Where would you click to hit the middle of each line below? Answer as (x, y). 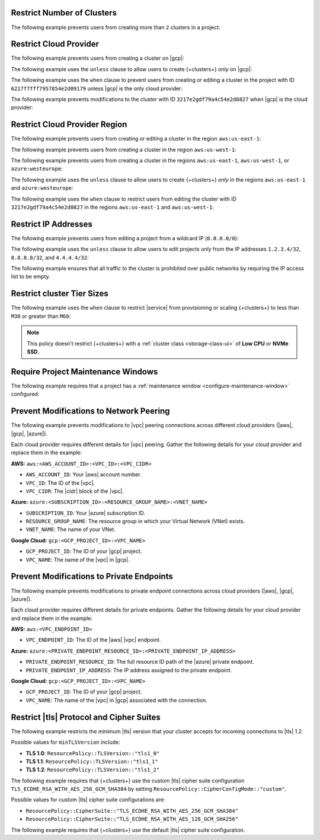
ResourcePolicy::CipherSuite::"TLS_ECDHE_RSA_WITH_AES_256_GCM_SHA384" (132, 811)
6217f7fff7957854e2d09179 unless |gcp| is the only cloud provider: (97, 88)
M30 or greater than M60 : (41, 316)
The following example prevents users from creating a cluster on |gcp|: (98, 58)
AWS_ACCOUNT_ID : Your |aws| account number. (84, 475)
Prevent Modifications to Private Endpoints (92, 576)
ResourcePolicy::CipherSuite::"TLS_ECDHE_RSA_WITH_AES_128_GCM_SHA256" (132, 819)
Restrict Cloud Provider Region (69, 125)
